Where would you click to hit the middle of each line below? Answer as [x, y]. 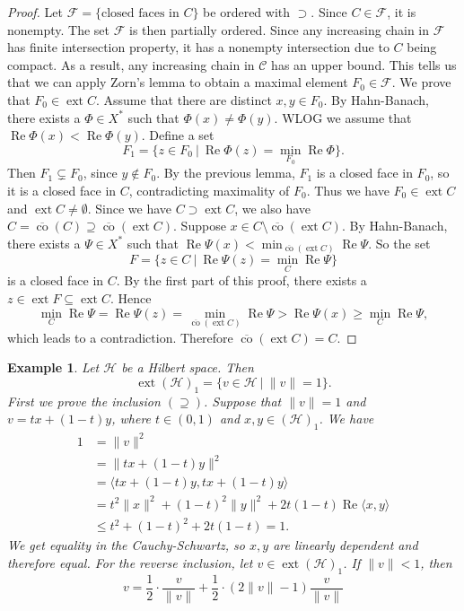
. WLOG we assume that [343, 117]
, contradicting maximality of [209, 190]
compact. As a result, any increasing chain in [131, 64]
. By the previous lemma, [226, 173]
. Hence [131, 298]
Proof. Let [35, 12]
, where [131, 419]
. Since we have [130, 208]
